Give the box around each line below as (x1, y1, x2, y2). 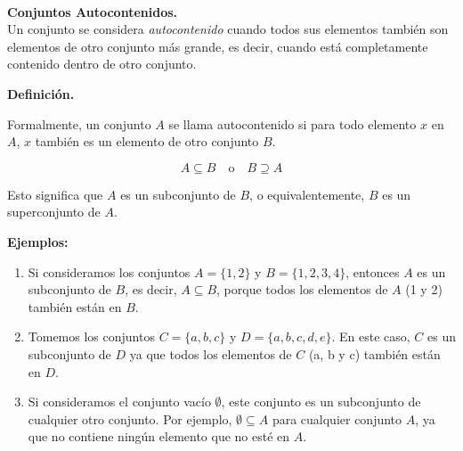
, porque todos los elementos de (216, 280, 388, 299)
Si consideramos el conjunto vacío (28, 392, 211, 411)
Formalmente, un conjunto (7, 114, 151, 133)
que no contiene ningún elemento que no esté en (28, 427, 290, 446)
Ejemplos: (7, 232, 69, 250)
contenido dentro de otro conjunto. (7, 54, 197, 73)
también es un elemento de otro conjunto (35, 132, 259, 151)
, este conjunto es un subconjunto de (221, 392, 421, 411)
